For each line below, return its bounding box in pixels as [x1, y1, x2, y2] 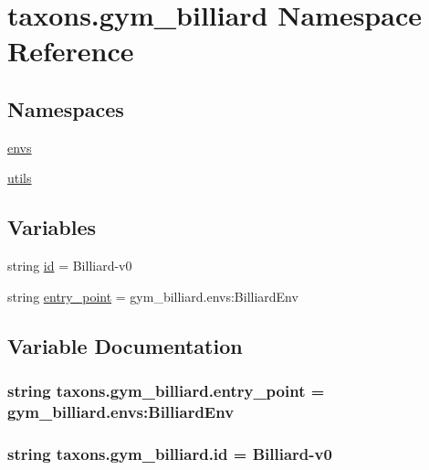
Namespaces [7, 94, 124, 123]
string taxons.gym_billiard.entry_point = [7, 379, 325, 402]
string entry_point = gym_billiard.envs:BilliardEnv [7, 286, 298, 305]
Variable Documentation [7, 331, 243, 359]
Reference [7, 32, 134, 69]
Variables [7, 213, 97, 241]
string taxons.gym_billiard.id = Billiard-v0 [7, 442, 332, 465]
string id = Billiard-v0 [7, 256, 132, 275]
